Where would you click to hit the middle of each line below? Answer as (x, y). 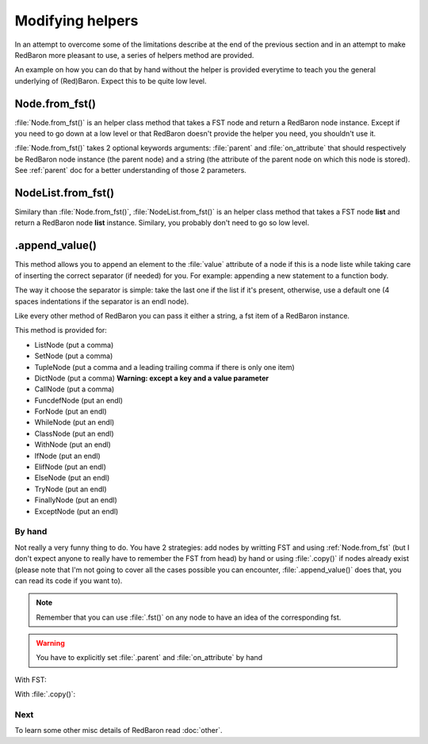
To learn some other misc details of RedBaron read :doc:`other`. (118, 731)
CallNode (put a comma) (75, 389)
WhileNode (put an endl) (75, 422)
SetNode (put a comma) (74, 356)
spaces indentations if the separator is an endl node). (102, 301)
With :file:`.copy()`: (45, 694)
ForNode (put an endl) (71, 411)
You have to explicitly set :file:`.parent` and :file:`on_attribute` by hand (149, 658)
